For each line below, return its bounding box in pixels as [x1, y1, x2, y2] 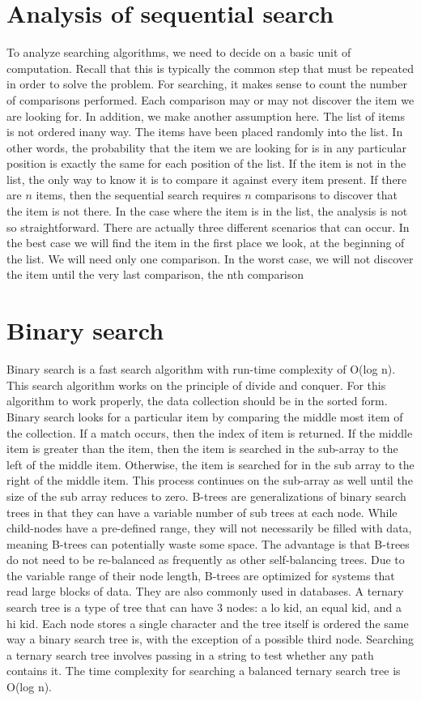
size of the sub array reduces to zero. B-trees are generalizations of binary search [6, 487, 406, 504]
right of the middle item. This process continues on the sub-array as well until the [6, 472, 413, 489]
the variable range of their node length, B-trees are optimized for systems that [6, 566, 395, 583]
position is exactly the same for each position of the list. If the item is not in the [6, 155, 406, 172]
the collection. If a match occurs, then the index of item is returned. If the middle [6, 424, 413, 441]
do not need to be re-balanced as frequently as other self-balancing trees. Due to [6, 551, 405, 568]
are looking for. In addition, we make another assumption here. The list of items [6, 107, 406, 124]
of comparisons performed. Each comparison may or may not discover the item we [6, 91, 415, 108]
